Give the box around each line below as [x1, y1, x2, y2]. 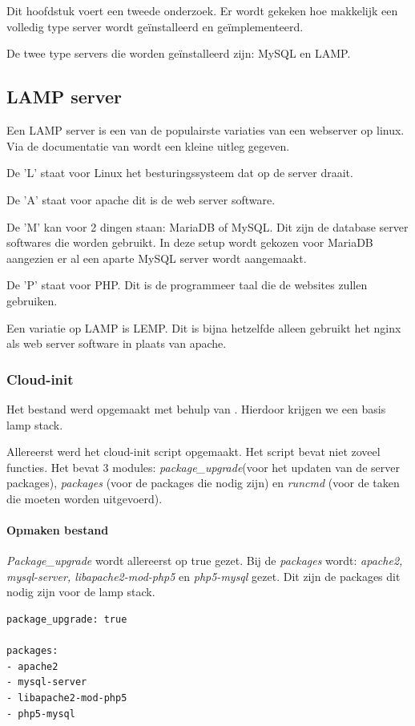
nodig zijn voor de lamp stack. [6, 583, 155, 600]
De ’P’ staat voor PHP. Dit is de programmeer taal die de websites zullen [6, 276, 368, 293]
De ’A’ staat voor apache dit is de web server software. [6, 191, 276, 208]
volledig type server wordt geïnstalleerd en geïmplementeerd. [6, 18, 304, 34]
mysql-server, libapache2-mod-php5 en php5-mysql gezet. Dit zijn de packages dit [6, 567, 401, 584]
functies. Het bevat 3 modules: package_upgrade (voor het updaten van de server [6, 458, 400, 475]
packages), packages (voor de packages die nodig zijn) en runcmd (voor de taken [6, 474, 400, 491]
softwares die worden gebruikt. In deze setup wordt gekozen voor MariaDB [6, 234, 373, 251]
